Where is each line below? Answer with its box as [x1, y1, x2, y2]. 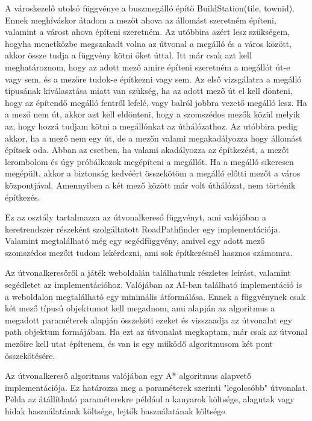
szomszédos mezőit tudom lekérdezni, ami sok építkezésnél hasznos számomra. [5, 246, 293, 258]
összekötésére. [5, 349, 55, 361]
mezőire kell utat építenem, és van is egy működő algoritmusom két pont [5, 337, 273, 350]
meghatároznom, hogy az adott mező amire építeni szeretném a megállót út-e [5, 60, 290, 73]
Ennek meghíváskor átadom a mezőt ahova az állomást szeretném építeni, [5, 13, 276, 26]
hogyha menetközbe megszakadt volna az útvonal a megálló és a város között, [5, 37, 292, 49]
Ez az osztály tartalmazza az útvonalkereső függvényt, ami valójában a [5, 211, 267, 223]
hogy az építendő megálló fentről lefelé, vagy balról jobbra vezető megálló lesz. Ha [5, 96, 307, 108]
